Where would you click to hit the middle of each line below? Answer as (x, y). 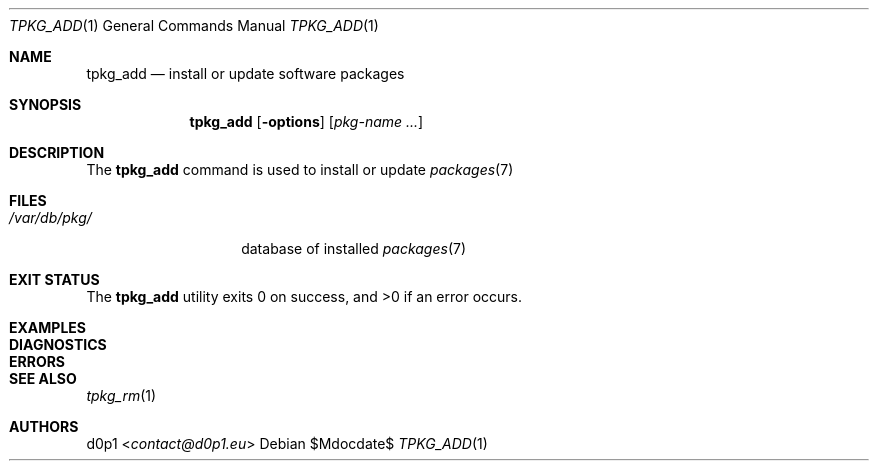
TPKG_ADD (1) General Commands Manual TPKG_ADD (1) (194, 25)
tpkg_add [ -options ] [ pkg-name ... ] (306, 121)
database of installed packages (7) (354, 248)
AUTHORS (44, 426)
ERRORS (37, 361)
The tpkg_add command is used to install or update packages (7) (300, 169)
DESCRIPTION (57, 152)
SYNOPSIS (45, 104)
